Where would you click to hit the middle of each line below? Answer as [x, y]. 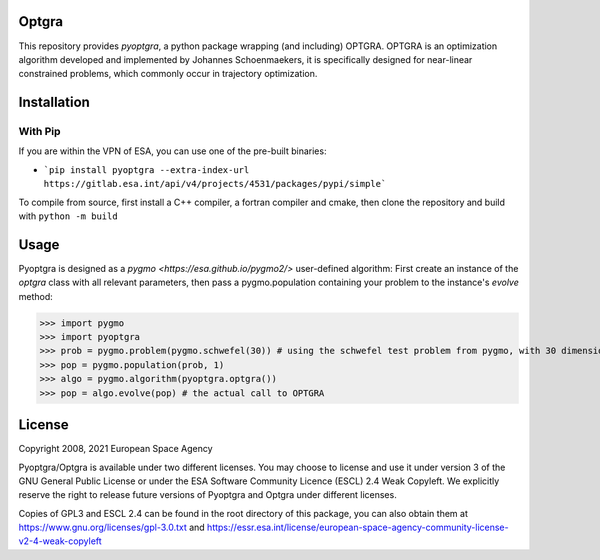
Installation [54, 102]
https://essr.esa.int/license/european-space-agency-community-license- [357, 527]
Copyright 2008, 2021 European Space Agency [116, 449]
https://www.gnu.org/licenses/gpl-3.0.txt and [111, 527]
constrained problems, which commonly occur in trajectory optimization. [168, 74]
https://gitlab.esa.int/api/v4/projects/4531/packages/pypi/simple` [215, 184]
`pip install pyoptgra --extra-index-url [146, 169]
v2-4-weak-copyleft [60, 541]
